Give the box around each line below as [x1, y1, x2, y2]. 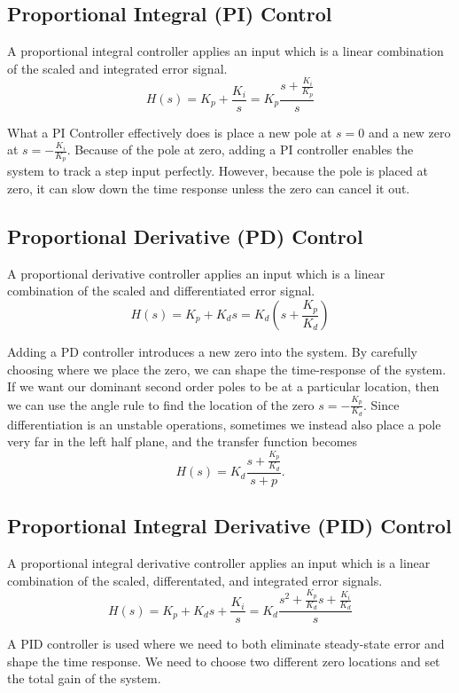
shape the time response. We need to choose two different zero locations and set [7, 651, 440, 670]
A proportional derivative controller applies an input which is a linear [7, 264, 385, 282]
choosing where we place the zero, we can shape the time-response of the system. [7, 359, 447, 378]
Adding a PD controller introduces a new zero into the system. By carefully [7, 343, 417, 361]
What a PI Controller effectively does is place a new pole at [7, 122, 332, 141]
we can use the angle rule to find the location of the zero [7, 395, 315, 413]
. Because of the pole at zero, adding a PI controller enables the [66, 140, 414, 159]
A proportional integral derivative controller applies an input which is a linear [7, 554, 431, 572]
